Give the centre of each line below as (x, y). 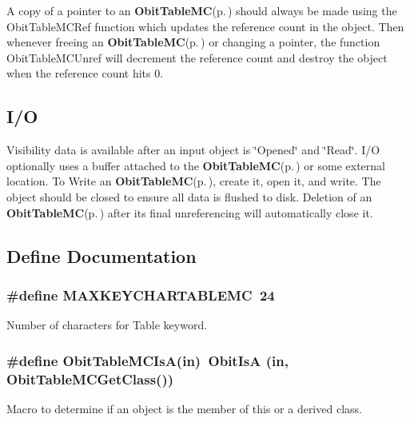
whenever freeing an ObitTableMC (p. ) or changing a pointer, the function (193, 42)
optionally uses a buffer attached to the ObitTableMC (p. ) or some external (196, 165)
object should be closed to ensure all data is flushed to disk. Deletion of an (189, 196)
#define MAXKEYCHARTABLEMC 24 (141, 295)
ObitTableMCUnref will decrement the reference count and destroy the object (197, 57)
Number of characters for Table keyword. (107, 325)
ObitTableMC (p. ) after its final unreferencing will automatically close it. (190, 212)
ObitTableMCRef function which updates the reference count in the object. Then (205, 26)
